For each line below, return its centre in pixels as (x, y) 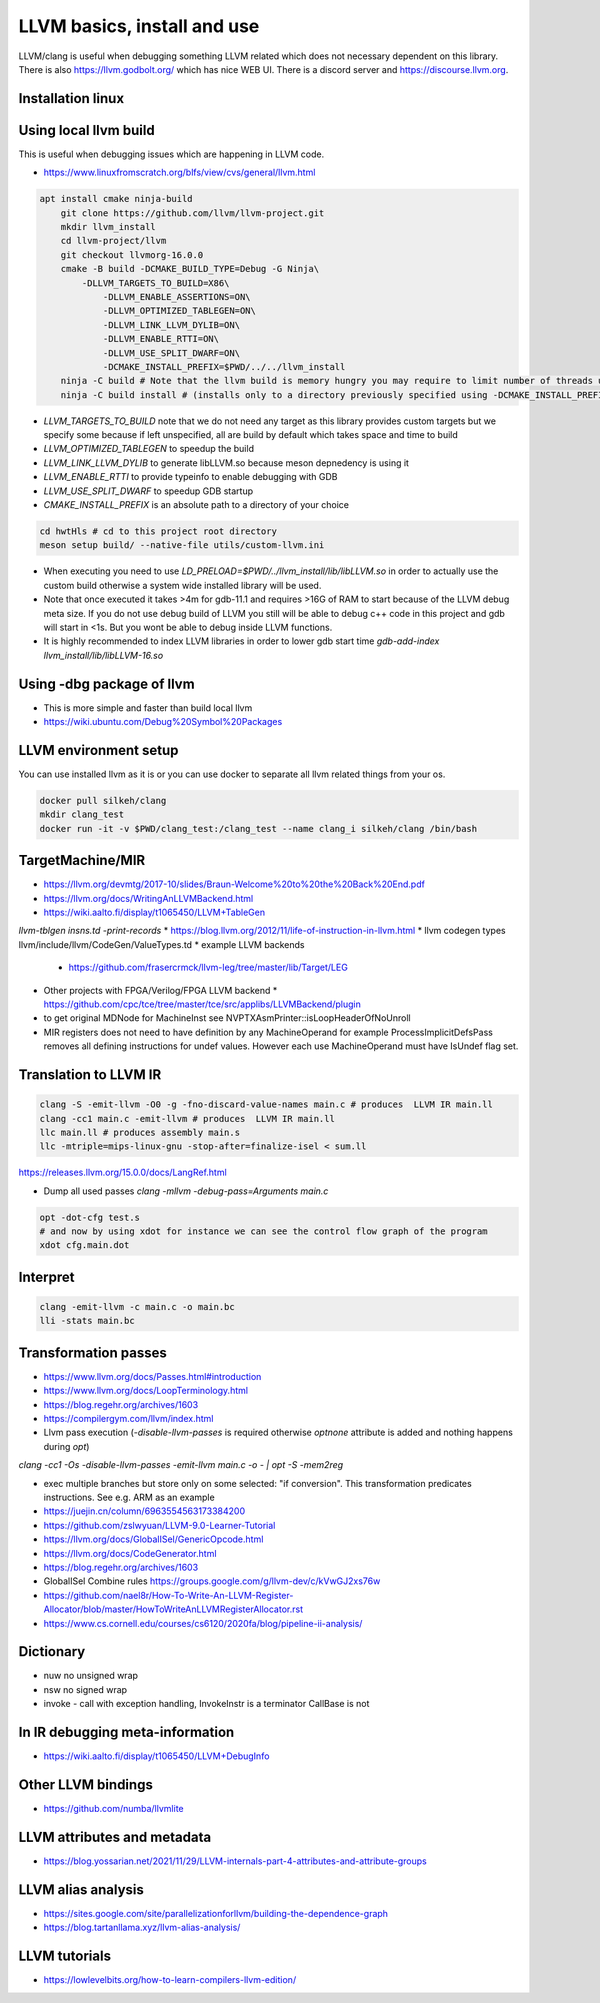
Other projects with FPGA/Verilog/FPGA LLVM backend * (160, 990)
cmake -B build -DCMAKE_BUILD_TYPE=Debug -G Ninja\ (190, 269)
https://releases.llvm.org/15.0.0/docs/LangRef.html (122, 1172)
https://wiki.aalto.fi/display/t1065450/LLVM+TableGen (154, 912)
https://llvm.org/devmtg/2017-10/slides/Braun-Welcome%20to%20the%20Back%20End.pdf (234, 884)
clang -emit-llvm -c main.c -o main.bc (137, 1307)
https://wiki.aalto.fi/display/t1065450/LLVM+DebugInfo (156, 1756)
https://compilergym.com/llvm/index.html (128, 1419)
